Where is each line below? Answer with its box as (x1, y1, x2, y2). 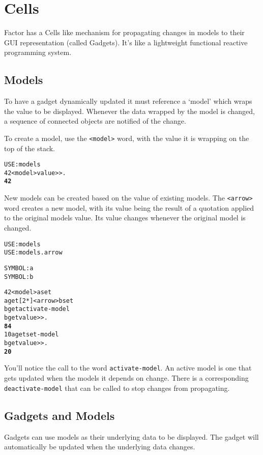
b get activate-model (4, 305, 70, 313)
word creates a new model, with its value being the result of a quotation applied (4, 202, 254, 213)
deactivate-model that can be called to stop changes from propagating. (4, 382, 230, 393)
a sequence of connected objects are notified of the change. (4, 116, 186, 126)
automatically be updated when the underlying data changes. (4, 441, 195, 452)
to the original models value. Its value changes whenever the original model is (4, 212, 246, 223)
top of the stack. (4, 143, 55, 153)
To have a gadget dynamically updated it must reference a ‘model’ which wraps (4, 96, 252, 106)
